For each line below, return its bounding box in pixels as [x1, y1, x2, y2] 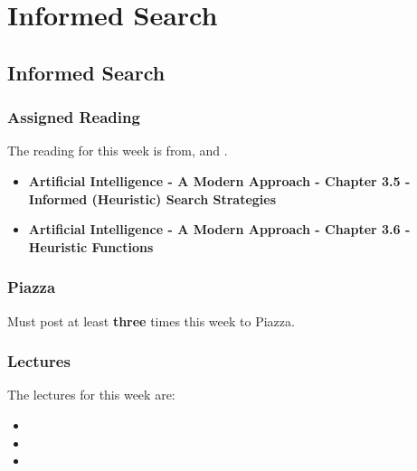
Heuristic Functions [28, 237, 154, 256]
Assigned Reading [7, 106, 140, 128]
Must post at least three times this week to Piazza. [7, 311, 295, 330]
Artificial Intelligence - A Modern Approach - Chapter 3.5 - [28, 171, 411, 190]
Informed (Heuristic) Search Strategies [28, 189, 277, 208]
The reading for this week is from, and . [7, 141, 228, 160]
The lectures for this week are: [7, 385, 175, 404]
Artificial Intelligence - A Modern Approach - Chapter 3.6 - [28, 220, 411, 239]
